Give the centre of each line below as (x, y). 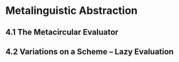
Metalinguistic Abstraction (72, 11)
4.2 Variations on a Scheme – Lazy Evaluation (90, 51)
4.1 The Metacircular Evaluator (62, 32)
